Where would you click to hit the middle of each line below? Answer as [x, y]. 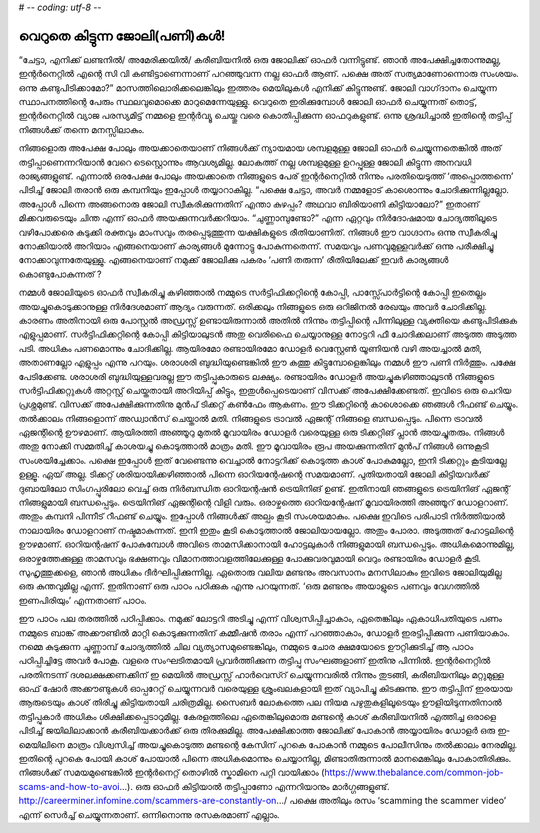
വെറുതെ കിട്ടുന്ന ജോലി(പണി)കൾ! [122, 35]
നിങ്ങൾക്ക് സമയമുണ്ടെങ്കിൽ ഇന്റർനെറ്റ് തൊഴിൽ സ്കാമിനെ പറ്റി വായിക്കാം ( [171, 772]
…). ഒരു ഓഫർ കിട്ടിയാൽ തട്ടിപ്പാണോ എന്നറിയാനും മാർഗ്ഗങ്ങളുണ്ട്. [254, 786]
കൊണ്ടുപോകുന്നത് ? [60, 274]
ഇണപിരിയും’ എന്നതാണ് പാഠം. [82, 600]
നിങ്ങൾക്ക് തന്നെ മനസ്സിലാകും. [81, 129]
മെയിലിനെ [41, 744]
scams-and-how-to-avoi [69, 786]
